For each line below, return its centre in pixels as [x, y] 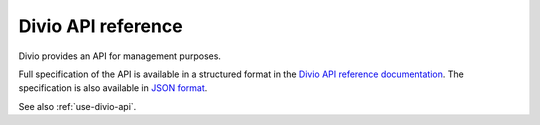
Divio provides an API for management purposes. [120, 56]
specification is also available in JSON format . [113, 88]
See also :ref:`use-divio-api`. [77, 106]
